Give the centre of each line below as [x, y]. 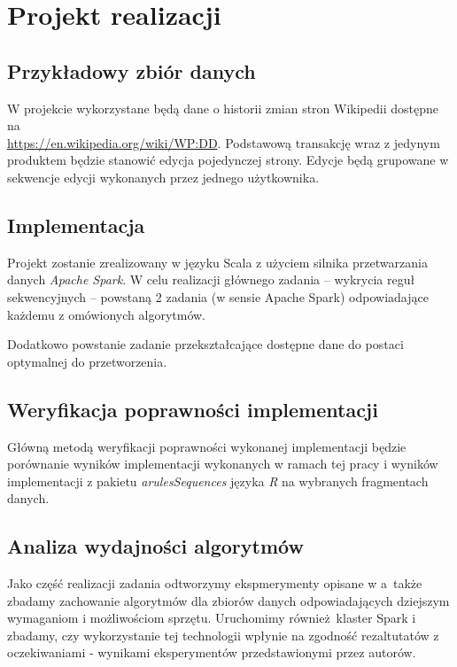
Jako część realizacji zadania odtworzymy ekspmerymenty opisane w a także [215, 583]
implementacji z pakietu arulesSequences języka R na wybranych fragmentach [218, 481]
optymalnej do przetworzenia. [87, 361]
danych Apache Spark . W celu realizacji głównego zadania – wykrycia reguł [211, 279]
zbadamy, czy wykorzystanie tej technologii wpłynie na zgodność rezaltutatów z [223, 635]
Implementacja [76, 225]
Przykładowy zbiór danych [132, 70]
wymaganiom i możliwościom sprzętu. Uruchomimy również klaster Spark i [212, 618]
